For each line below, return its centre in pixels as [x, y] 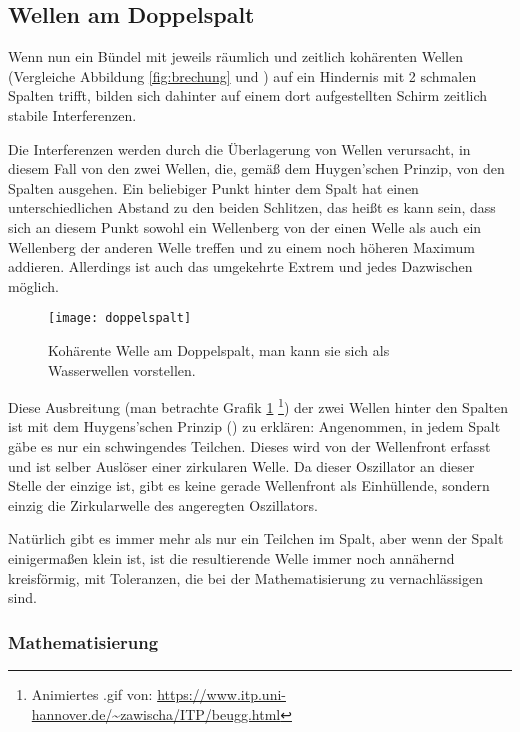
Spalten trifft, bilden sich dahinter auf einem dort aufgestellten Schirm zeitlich [248, 95]
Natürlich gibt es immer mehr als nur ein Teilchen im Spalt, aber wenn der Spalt [256, 538]
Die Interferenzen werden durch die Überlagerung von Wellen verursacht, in [239, 148]
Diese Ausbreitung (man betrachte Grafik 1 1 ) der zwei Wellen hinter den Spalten [258, 405]
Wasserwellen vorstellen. [122, 369]
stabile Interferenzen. [72, 114]
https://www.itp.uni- [221, 693]
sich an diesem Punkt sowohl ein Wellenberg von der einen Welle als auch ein [245, 226]
